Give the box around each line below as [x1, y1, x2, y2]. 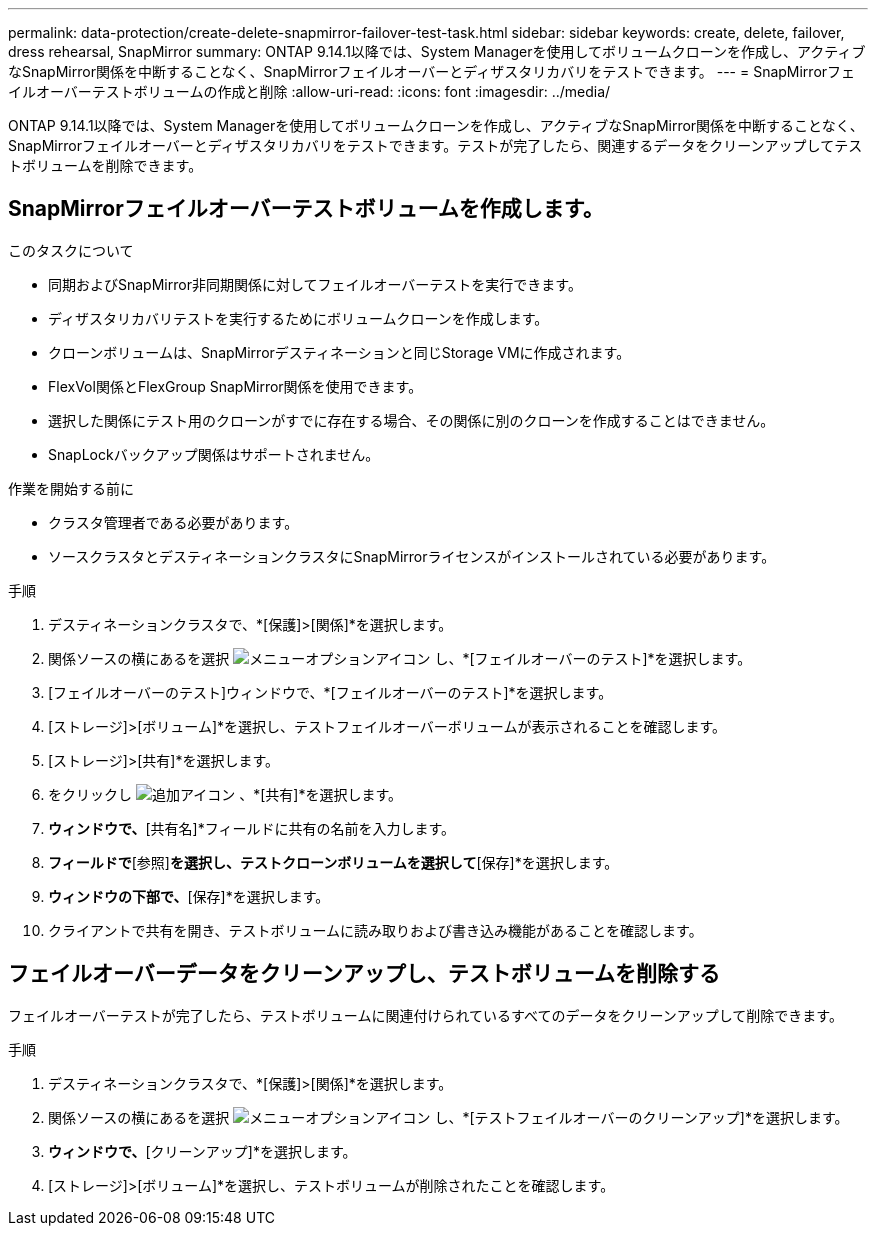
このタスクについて [8, 241, 134, 259]
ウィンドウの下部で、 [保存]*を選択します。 [48, 887, 330, 905]
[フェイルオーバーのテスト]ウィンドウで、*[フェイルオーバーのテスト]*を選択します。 [48, 683, 613, 701]
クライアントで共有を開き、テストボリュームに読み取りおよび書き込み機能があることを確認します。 [48, 921, 703, 939]
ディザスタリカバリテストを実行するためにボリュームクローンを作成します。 [48, 309, 549, 327]
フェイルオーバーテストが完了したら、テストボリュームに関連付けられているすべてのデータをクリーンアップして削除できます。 [8, 1006, 843, 1024]
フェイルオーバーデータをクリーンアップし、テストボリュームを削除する [8, 961, 721, 987]
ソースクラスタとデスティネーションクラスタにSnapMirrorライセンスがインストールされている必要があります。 [48, 547, 776, 565]
